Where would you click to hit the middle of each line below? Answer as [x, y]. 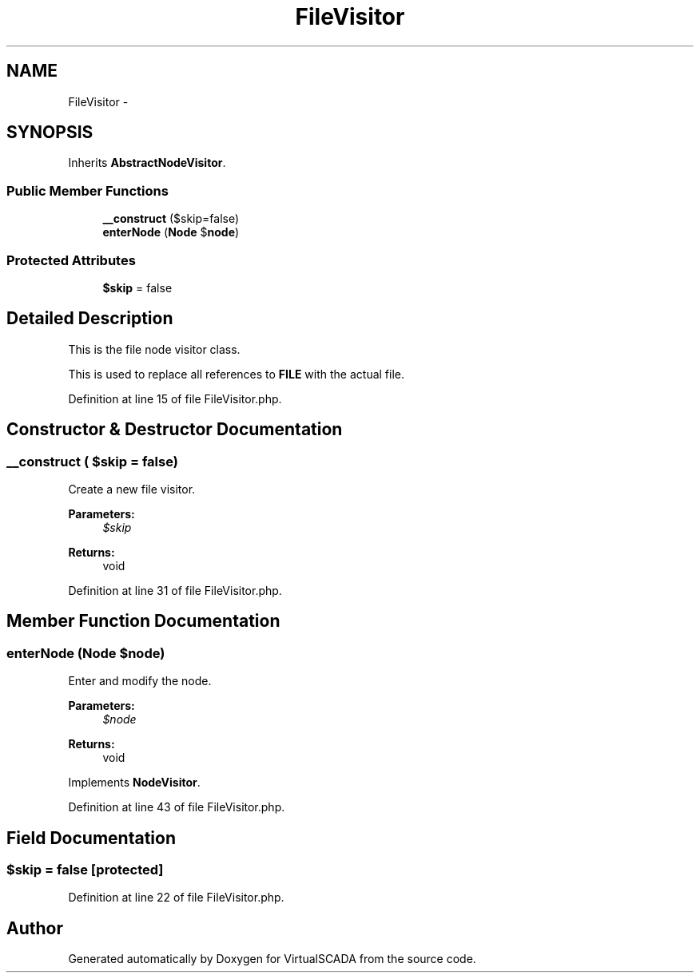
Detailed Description [90, 319]
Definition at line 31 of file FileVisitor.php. [175, 591]
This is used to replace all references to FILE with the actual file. [237, 374]
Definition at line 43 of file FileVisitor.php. [177, 807]
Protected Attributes [71, 260]
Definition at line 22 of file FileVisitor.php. [176, 898]
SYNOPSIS [50, 133]
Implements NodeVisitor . [134, 783]
